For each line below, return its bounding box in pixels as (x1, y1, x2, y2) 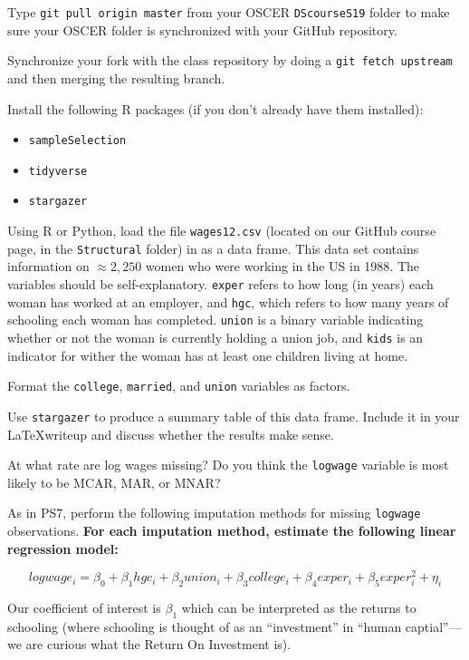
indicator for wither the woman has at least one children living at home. (7, 345, 408, 364)
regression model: (7, 539, 119, 558)
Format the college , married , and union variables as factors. (7, 376, 350, 395)
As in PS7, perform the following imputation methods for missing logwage (7, 503, 421, 522)
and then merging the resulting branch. (7, 68, 225, 87)
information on (7, 257, 90, 276)
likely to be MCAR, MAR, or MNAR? (7, 472, 221, 491)
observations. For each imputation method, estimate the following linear (7, 521, 456, 539)
